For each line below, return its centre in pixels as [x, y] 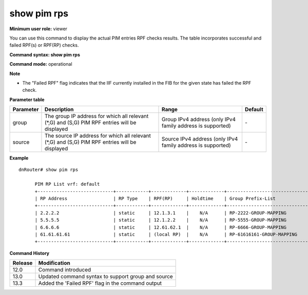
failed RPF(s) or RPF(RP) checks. [44, 45]
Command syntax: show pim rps [45, 54]
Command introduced [65, 270]
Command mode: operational [41, 64]
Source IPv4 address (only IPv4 [200, 139]
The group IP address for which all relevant [97, 116]
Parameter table [27, 100]
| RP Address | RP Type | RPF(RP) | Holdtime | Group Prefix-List [155, 199]
